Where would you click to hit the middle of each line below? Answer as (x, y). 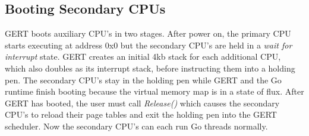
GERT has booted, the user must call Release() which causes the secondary (142, 103)
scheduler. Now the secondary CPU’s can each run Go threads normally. (136, 126)
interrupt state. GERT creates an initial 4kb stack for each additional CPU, (143, 56)
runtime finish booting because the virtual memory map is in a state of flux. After (154, 91)
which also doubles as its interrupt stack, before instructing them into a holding (150, 68)
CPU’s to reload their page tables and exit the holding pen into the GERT (141, 114)
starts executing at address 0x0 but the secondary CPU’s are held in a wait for (149, 45)
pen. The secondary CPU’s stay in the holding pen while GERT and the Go (143, 80)
